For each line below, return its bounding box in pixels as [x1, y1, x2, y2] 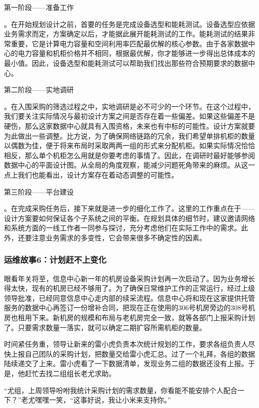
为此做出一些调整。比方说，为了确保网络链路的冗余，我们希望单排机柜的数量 [4, 130, 255, 141]
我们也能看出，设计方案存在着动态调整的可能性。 [17, 169, 178, 180]
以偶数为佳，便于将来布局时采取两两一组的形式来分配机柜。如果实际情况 [4, 140, 241, 151]
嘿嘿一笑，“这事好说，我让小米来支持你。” [35, 395, 171, 405]
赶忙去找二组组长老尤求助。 [24, 368, 116, 379]
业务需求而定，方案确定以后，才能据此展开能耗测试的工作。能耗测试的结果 [4, 28, 248, 39]
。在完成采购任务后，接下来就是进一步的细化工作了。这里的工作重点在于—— [4, 203, 255, 213]
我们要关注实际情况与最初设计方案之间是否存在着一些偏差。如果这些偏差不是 [4, 111, 255, 121]
